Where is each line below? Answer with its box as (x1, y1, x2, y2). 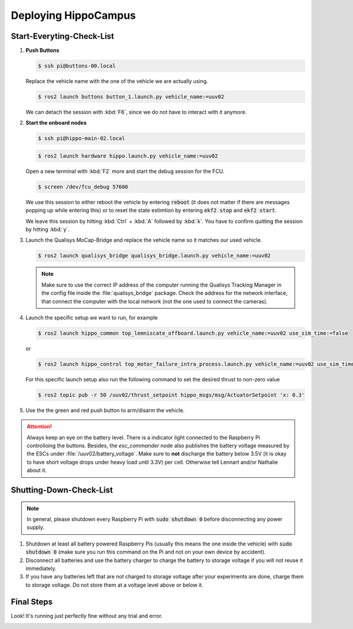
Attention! (26, 423, 52, 430)
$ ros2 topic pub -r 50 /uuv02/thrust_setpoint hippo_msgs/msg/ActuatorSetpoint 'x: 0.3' (38, 391, 305, 398)
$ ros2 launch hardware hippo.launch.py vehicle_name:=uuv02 (38, 152, 218, 159)
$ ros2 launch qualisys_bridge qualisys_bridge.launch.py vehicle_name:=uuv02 (38, 252, 271, 259)
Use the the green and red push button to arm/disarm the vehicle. (25, 407, 185, 414)
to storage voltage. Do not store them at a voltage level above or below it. (25, 581, 204, 588)
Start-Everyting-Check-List (11, 31, 115, 41)
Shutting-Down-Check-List (11, 485, 113, 495)
